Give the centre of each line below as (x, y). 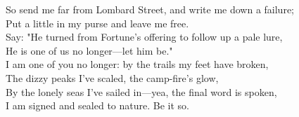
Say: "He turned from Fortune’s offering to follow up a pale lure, (144, 37)
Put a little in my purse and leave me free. (97, 23)
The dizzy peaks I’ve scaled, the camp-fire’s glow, (112, 77)
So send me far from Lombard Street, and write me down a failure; (150, 9)
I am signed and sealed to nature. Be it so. (97, 105)
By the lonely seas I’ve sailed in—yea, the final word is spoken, (141, 91)
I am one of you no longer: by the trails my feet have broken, (137, 64)
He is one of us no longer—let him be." (89, 50)
